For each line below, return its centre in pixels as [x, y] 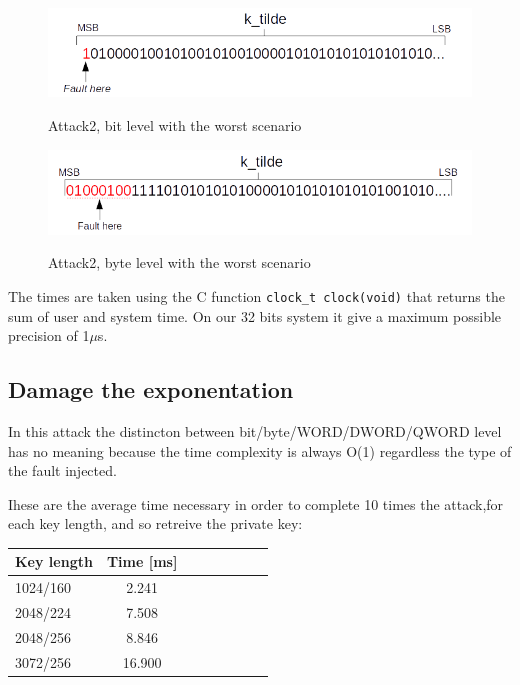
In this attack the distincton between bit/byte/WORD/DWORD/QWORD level [255, 430]
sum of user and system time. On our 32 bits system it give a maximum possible [255, 315]
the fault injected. [62, 470]
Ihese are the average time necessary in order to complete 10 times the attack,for [256, 503]
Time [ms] [142, 561]
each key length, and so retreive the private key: [155, 523]
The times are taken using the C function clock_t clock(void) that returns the [256, 295]
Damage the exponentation [151, 389]
